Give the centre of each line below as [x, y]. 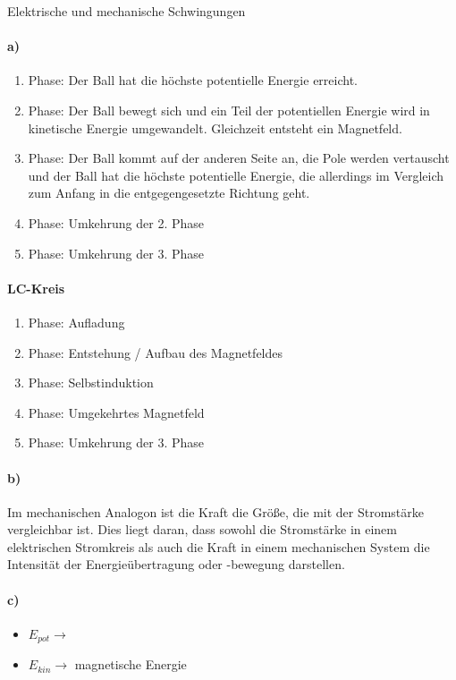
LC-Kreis [36, 288]
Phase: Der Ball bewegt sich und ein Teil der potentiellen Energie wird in [229, 110]
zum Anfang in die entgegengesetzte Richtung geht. [169, 193]
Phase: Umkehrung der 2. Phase [116, 222]
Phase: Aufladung [76, 322]
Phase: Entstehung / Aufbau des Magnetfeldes [156, 352]
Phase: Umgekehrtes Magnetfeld [116, 412]
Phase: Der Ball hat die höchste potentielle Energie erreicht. [193, 80]
